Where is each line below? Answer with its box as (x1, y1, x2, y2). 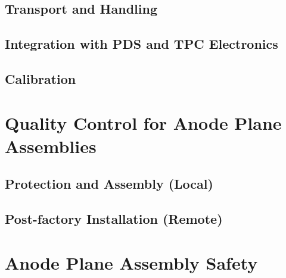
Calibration (5, 69, 76, 88)
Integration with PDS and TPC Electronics (5, 35, 278, 53)
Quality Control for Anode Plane (5, 110, 282, 135)
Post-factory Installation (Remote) (5, 210, 223, 228)
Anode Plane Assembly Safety (5, 250, 258, 274)
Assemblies (5, 133, 97, 158)
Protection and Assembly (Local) (5, 174, 213, 193)
